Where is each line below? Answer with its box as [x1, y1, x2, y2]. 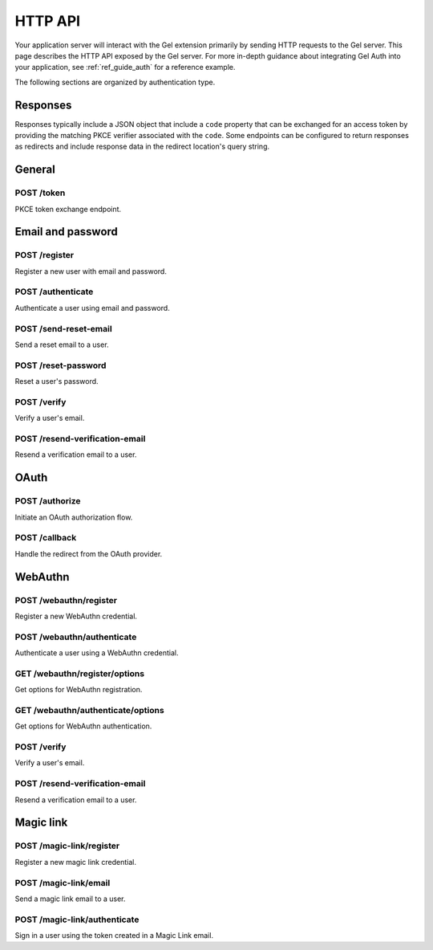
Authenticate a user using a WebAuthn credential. [14, 648, 180, 658]
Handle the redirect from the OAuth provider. [14, 548, 163, 558]
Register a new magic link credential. [14, 857, 136, 866]
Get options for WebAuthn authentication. [14, 721, 152, 731]
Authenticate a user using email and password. [14, 303, 170, 312]
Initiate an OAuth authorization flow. [14, 512, 133, 522]
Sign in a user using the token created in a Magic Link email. [14, 931, 214, 940]
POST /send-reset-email [14, 323, 112, 334]
